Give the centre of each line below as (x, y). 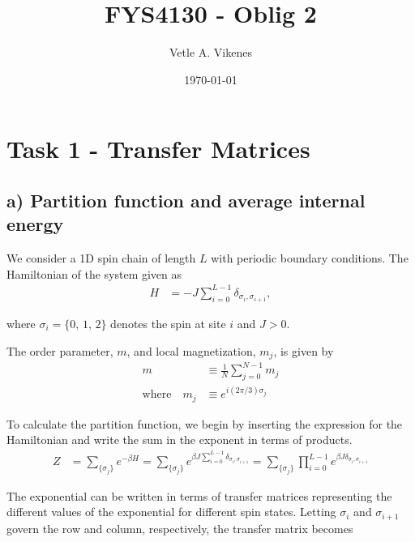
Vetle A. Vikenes (211, 52)
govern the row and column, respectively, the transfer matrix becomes (180, 528)
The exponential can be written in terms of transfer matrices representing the (199, 495)
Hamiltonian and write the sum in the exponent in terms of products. (180, 440)
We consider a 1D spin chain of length (101, 258)
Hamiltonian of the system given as (94, 273)
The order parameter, (60, 350)
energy (35, 224)
